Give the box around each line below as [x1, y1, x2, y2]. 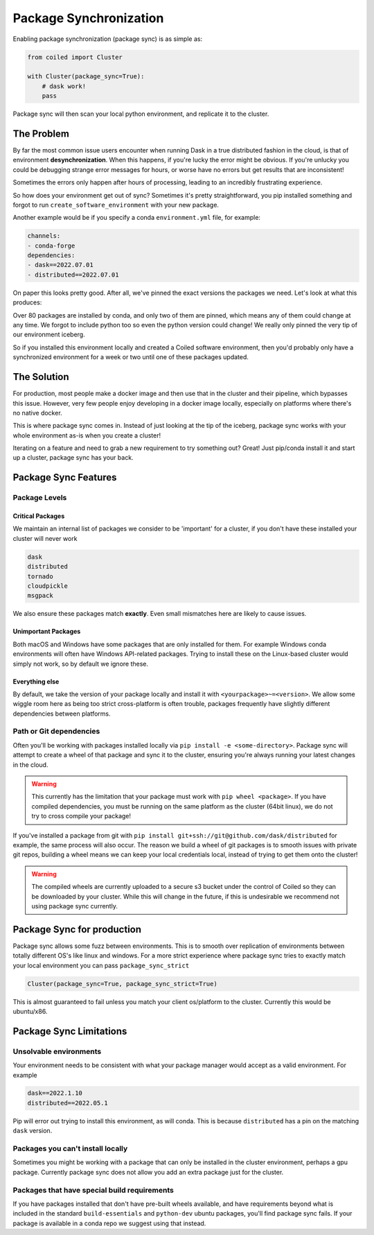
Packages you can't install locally [12, 1144, 128, 1154]
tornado [27, 572, 53, 580]
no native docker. [12, 408, 62, 417]
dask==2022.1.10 [27, 1089, 83, 1097]
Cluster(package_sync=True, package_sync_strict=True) [27, 980, 217, 987]
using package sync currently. [31, 901, 118, 910]
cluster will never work [12, 534, 78, 542]
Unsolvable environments [12, 1046, 102, 1056]
